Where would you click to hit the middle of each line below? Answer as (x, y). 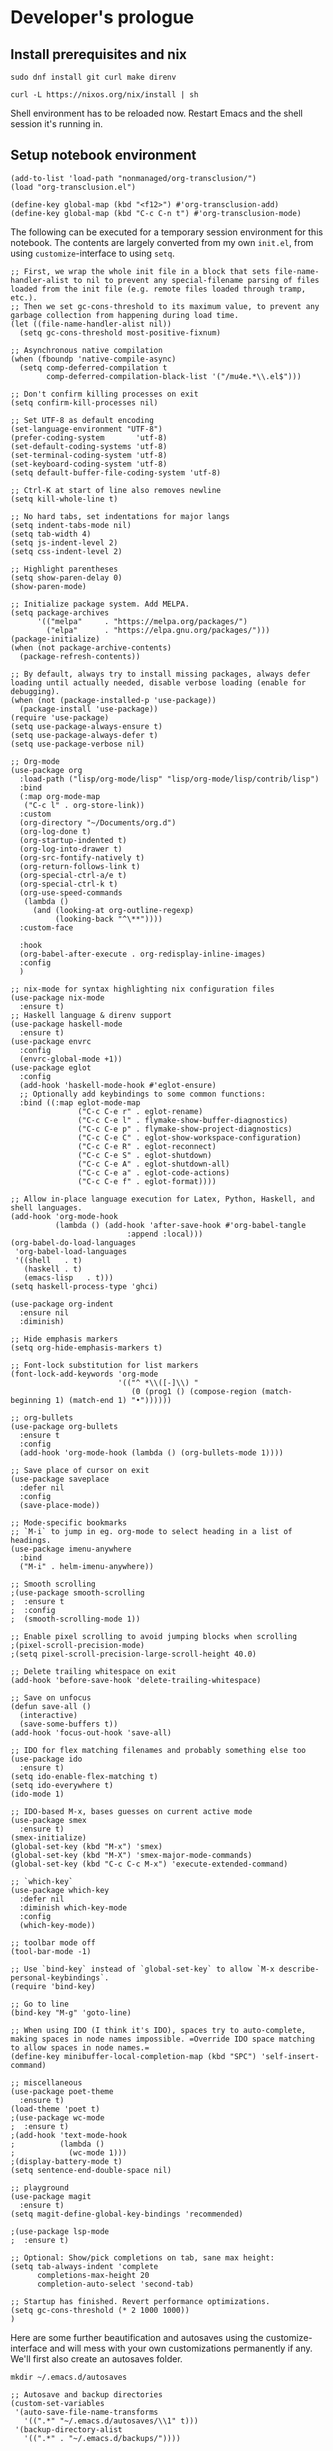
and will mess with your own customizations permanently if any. (181, 2348)
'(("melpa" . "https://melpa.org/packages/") (142, 621)
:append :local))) (164, 1234)
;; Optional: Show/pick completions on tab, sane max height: (142, 2257)
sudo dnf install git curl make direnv (93, 77)
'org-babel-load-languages (71, 1251)
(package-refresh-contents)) (80, 656)
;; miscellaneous (46, 2082)
